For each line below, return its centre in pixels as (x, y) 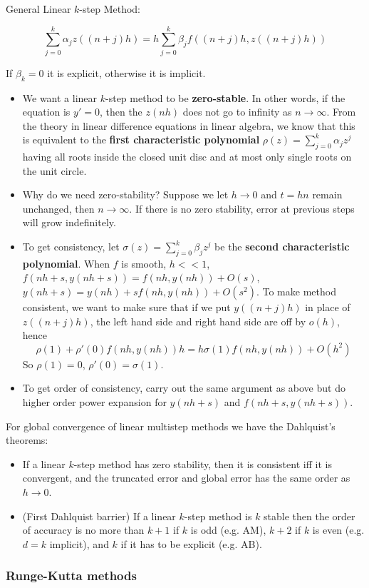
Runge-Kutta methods (71, 576)
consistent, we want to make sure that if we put (126, 307)
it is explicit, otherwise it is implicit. (126, 72)
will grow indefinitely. (69, 222)
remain (327, 194)
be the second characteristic (282, 247)
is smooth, (144, 263)
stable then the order (310, 516)
